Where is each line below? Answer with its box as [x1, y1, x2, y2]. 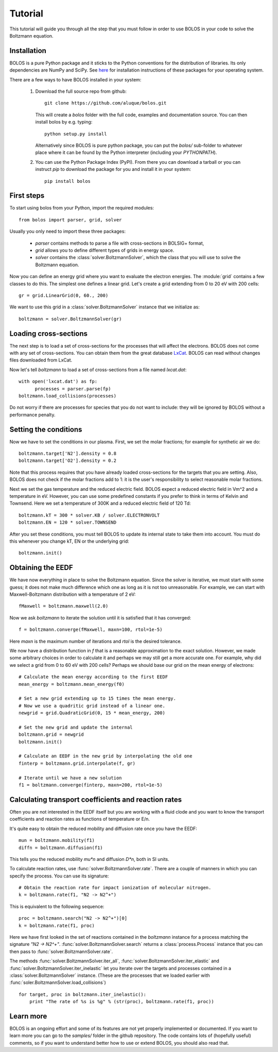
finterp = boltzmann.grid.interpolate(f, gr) [19, 760, 136, 766]
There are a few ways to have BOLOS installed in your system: [9, 76, 142, 82]
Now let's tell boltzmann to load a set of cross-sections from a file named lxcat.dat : [9, 366, 187, 373]
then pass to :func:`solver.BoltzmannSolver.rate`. [9, 948, 113, 955]
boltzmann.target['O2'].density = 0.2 [19, 458, 117, 463]
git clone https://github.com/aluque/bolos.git [44, 100, 167, 106]
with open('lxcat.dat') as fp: [19, 378, 98, 385]
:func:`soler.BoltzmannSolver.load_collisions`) [9, 979, 106, 986]
